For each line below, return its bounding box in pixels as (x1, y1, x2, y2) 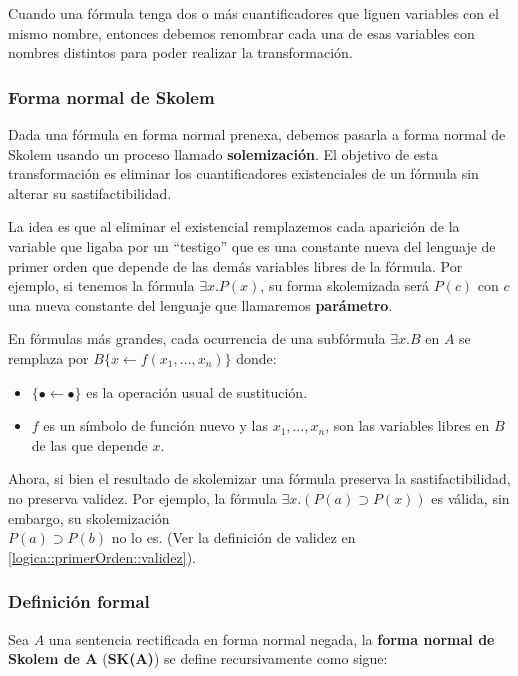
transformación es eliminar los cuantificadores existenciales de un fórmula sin (8, 163, 479, 184)
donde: (236, 347, 277, 368)
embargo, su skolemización (8, 507, 170, 528)
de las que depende (31, 434, 148, 455)
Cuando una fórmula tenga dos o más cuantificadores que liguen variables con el (8, 3, 499, 23)
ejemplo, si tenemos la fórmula (8, 275, 195, 296)
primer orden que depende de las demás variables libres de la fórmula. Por (8, 255, 463, 276)
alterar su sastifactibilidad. (8, 182, 172, 203)
